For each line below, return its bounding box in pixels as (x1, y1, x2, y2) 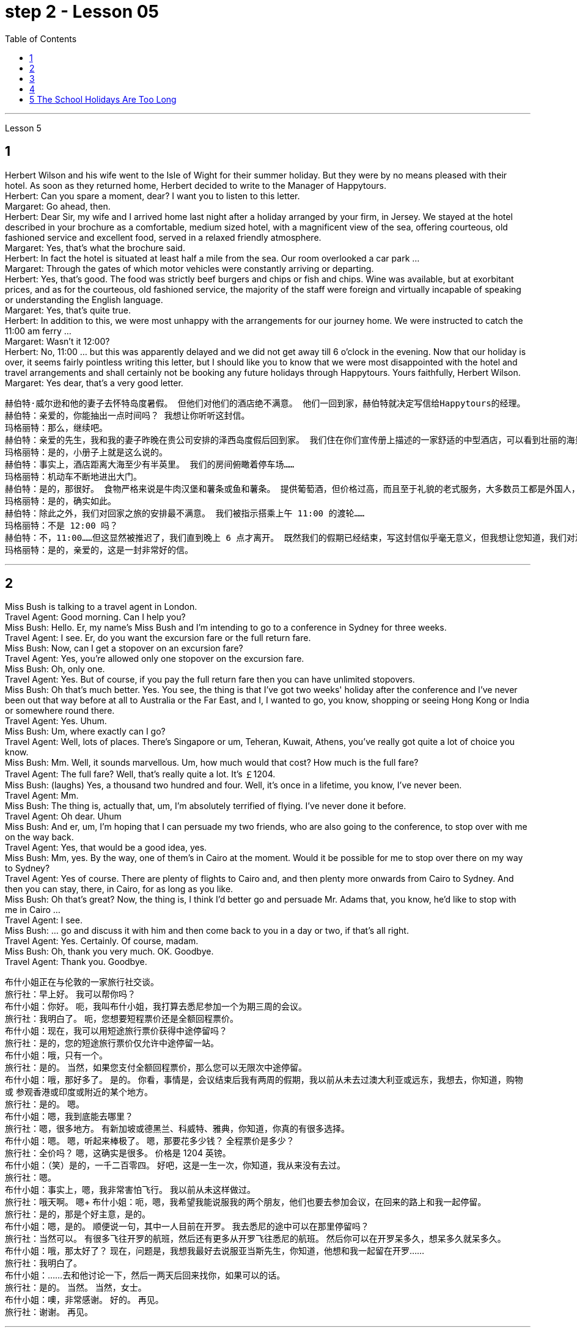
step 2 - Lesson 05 (5, 1, 160, 22)
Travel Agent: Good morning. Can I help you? (5, 612, 186, 623)
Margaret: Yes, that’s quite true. (5, 304, 131, 315)
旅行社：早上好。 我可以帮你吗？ (5, 989, 136, 1000)
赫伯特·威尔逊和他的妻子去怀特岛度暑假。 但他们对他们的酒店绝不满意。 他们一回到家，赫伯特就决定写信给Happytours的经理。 (5, 398, 526, 408)
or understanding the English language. (5, 294, 163, 305)
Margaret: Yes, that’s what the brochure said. (5, 242, 185, 253)
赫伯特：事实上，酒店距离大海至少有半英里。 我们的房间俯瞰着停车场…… (5, 459, 295, 469)
